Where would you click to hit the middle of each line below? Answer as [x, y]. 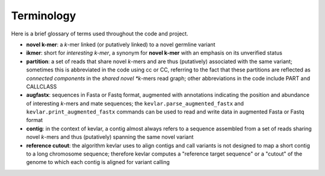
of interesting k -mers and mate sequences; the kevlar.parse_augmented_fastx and [135, 103]
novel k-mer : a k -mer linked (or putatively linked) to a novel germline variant [121, 44]
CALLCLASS [42, 86]
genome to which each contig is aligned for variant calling [98, 162]
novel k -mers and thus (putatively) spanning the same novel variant [110, 137]
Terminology [44, 16]
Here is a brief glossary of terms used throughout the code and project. [100, 34]
